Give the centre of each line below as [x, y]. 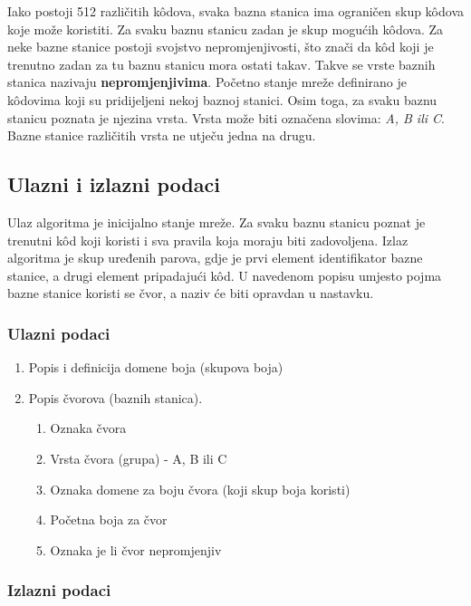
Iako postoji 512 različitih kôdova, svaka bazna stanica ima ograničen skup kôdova [235, 11]
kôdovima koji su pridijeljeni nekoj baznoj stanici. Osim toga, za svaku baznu [222, 99]
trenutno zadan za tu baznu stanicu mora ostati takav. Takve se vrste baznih [221, 64]
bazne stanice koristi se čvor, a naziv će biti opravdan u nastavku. [191, 293]
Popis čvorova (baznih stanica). [115, 397]
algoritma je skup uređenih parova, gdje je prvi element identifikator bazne [215, 258]
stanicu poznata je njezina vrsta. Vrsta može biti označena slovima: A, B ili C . [226, 117]
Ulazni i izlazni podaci [114, 184]
